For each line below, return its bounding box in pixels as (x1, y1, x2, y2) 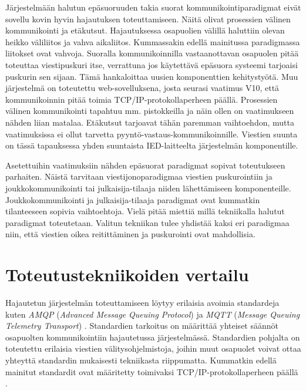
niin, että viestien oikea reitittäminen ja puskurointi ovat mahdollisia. (5, 228, 255, 240)
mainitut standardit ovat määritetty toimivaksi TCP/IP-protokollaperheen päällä (5, 365, 298, 377)
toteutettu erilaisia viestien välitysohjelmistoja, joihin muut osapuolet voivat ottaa (5, 342, 301, 355)
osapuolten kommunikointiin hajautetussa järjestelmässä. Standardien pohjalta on (5, 331, 300, 343)
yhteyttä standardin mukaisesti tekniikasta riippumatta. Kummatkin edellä (5, 353, 277, 366)
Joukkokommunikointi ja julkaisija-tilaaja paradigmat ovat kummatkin (5, 193, 260, 205)
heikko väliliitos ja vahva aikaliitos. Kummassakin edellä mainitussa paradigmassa (5, 35, 300, 48)
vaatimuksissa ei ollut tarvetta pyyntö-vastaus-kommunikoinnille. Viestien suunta (5, 127, 298, 140)
